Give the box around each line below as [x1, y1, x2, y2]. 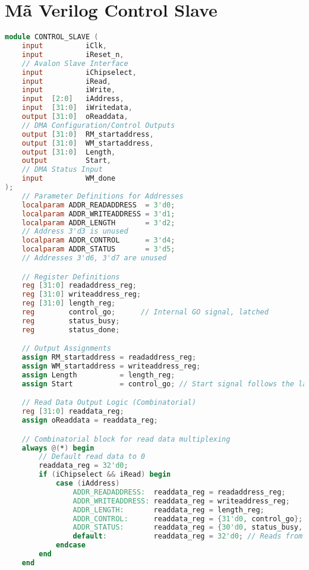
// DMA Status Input [21, 165, 103, 174]
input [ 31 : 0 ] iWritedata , [21, 103, 133, 112]
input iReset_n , [21, 50, 124, 59]
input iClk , [21, 42, 107, 50]
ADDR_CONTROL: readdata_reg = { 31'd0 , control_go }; [72, 514, 303, 523]
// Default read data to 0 [39, 452, 146, 461]
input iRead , [21, 77, 111, 86]
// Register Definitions [21, 272, 120, 281]
